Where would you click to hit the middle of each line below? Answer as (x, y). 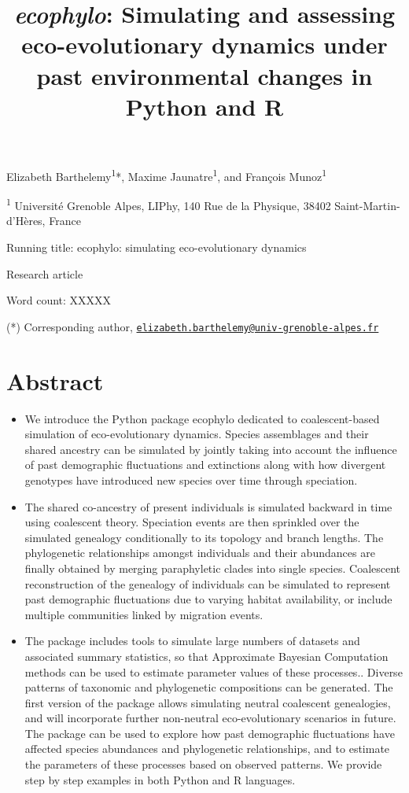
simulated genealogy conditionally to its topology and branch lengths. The (204, 537)
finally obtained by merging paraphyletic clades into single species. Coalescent (213, 568)
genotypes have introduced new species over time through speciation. (191, 479)
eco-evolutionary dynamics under (204, 44)
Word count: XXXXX (59, 300)
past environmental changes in (204, 75)
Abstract (55, 380)
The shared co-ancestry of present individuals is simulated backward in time (208, 506)
